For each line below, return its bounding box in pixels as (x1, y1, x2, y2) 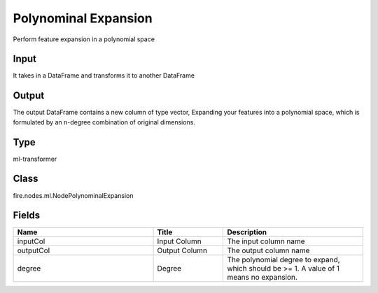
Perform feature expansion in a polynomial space (13, 35, 155, 43)
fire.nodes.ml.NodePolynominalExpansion (13, 191, 134, 199)
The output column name (227, 245, 310, 255)
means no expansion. (227, 273, 297, 283)
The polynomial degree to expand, (227, 255, 340, 265)
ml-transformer (13, 155, 57, 163)
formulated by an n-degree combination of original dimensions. (13, 117, 196, 126)
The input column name (227, 236, 305, 246)
